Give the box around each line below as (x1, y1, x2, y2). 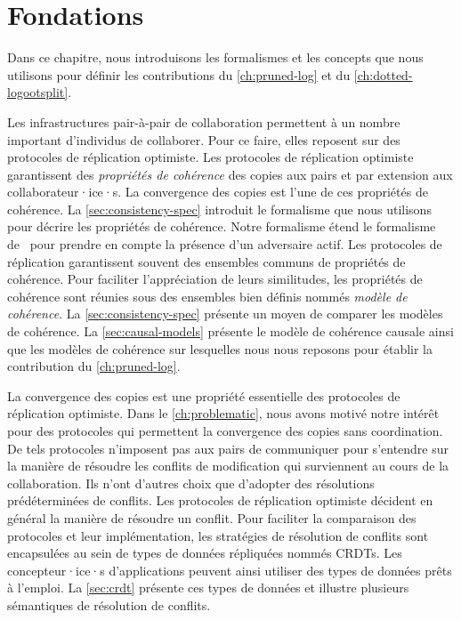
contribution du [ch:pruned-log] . (7, 357, 181, 375)
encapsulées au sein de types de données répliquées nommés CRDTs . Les (7, 544, 402, 562)
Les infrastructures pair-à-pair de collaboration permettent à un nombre (7, 112, 400, 131)
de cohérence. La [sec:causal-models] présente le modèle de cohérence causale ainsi (7, 322, 454, 341)
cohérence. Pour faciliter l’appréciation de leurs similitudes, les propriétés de (7, 270, 423, 288)
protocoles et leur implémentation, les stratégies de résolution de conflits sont (7, 526, 429, 544)
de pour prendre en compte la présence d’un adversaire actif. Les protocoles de (7, 235, 442, 254)
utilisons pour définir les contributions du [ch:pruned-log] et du (7, 65, 351, 84)
